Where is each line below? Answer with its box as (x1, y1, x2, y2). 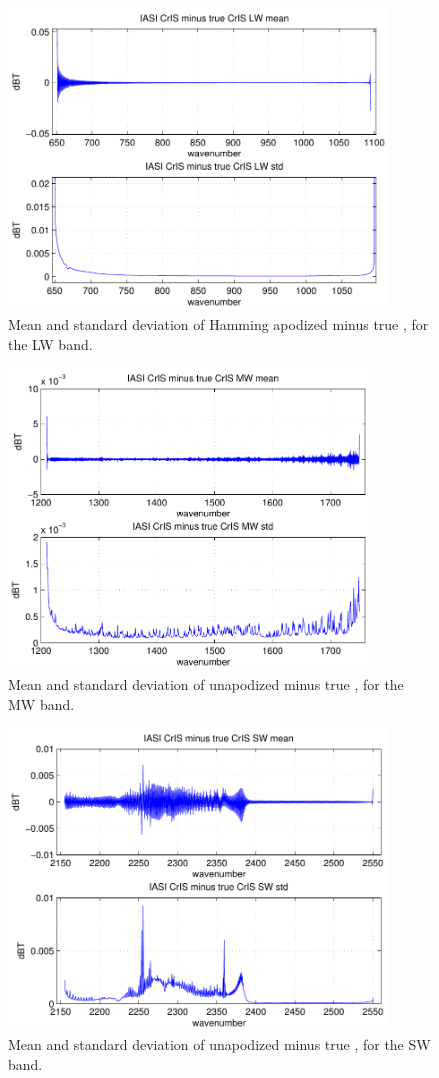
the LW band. (8, 333, 93, 354)
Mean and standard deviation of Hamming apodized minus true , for (8, 313, 429, 334)
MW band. (8, 693, 75, 714)
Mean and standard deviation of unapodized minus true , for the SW (8, 1034, 431, 1055)
